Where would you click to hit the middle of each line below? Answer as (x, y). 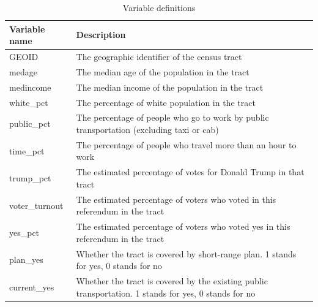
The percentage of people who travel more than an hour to (186, 144)
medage (23, 71)
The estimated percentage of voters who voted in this (176, 199)
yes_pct (24, 232)
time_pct (27, 150)
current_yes (32, 286)
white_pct (29, 102)
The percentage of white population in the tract (166, 102)
